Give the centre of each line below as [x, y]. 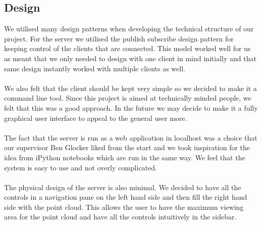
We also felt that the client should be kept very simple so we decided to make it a [130, 88]
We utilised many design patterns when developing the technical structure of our [129, 29]
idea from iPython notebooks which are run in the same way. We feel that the [125, 157]
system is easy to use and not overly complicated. [81, 167]
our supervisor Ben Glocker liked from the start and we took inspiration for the [127, 147]
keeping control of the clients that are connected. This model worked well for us [127, 48]
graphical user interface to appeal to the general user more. [96, 118]
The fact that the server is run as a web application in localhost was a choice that [131, 137]
